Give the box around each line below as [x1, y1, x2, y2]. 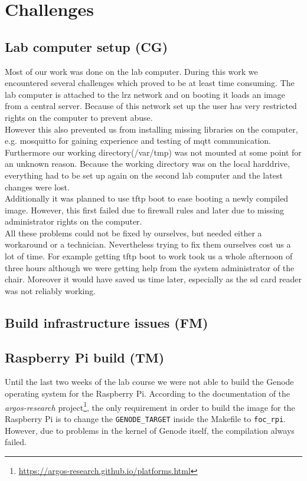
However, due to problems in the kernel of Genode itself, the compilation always [5, 424, 295, 436]
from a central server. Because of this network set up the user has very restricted [5, 100, 297, 112]
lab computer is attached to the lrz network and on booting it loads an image [5, 88, 285, 100]
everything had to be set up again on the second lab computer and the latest [5, 169, 283, 181]
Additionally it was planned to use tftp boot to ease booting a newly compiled [5, 192, 289, 205]
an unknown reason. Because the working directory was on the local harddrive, [5, 157, 290, 170]
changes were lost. [5, 180, 70, 193]
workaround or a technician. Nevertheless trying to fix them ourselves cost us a [5, 238, 291, 251]
